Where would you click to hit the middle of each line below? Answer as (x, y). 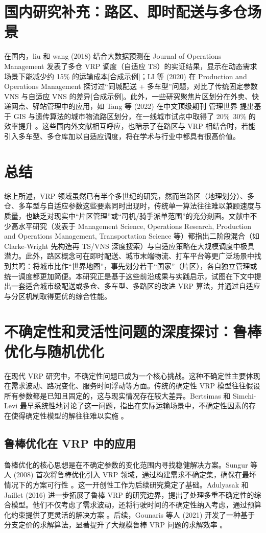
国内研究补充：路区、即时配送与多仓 (126, 11)
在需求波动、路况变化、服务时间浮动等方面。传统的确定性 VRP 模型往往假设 (132, 386)
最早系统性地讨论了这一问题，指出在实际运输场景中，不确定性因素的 (134, 405)
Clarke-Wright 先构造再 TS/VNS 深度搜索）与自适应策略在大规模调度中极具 (129, 246)
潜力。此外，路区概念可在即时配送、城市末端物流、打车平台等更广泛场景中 (129, 256)
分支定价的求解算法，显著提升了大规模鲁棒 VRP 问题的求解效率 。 (116, 525)
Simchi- (244, 395)
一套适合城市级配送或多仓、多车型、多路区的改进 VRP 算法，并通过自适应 (136, 286)
